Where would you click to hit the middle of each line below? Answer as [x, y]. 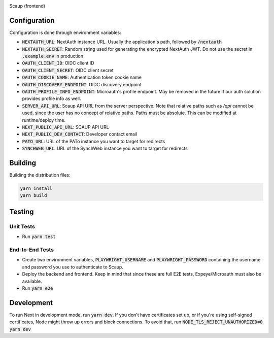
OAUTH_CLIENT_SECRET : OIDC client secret [68, 70]
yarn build [33, 196]
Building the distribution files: [40, 175]
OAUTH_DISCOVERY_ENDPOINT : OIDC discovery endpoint [82, 84]
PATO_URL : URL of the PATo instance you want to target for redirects [94, 141]
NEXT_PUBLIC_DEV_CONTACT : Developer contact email [80, 134]
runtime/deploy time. [44, 120]
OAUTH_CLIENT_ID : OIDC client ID [58, 63]
